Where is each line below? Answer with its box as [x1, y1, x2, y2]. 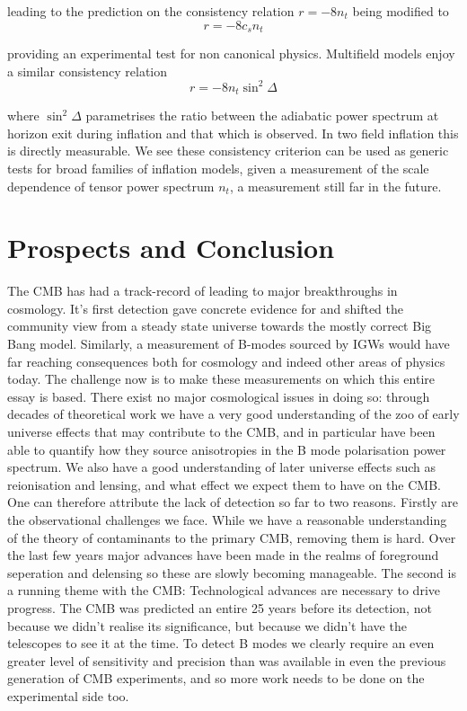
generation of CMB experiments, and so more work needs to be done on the [7, 669, 425, 688]
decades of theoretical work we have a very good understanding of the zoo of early [7, 404, 460, 423]
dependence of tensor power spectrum [7, 176, 215, 195]
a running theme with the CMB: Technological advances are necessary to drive [7, 581, 440, 600]
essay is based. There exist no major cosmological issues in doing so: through [7, 387, 430, 405]
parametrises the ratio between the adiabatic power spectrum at [85, 106, 439, 125]
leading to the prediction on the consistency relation [7, 2, 295, 20]
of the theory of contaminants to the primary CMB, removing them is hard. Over [7, 528, 456, 547]
